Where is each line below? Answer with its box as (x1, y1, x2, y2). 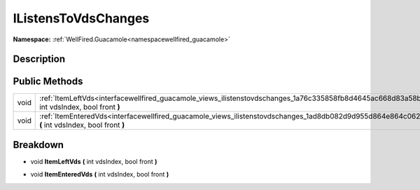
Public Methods (13, 76, 83, 88)
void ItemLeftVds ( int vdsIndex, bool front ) (30, 157, 157, 165)
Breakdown (13, 139, 64, 151)
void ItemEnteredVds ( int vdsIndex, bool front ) (30, 170, 169, 179)
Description (13, 53, 66, 65)
